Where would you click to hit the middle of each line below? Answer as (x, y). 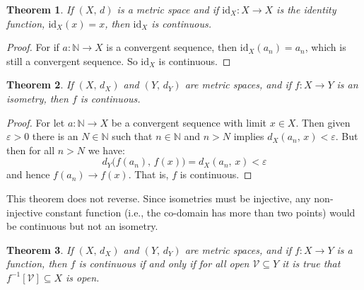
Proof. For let (36, 122)
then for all (31, 150)
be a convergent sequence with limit (189, 122)
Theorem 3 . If (40, 249)
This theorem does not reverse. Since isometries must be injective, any (159, 198)
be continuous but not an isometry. (82, 226)
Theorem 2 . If (40, 85)
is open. (83, 277)
